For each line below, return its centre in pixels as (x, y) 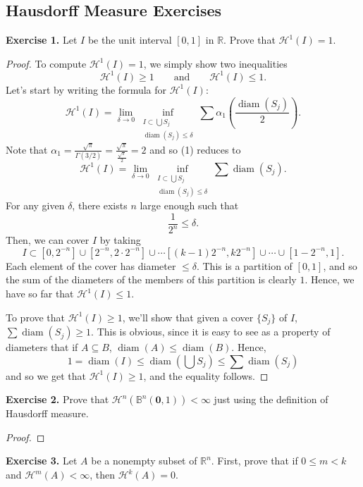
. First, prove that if (254, 461)
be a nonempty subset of (144, 461)
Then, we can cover (48, 240)
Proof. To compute (46, 63)
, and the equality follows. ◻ (206, 375)
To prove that (36, 317)
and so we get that (46, 375)
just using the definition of (271, 399)
